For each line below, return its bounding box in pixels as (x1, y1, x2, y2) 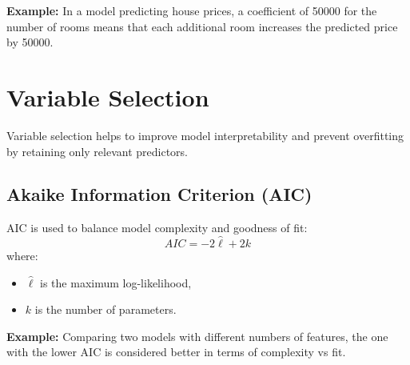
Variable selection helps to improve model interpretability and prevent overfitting (6, 126, 404, 143)
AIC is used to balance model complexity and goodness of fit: (6, 219, 308, 236)
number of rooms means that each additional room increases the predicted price (6, 18, 398, 34)
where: (6, 247, 38, 264)
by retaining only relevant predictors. (6, 142, 188, 159)
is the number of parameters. (34, 301, 177, 318)
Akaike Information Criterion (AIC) (6, 182, 312, 207)
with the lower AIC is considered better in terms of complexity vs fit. (6, 343, 346, 360)
